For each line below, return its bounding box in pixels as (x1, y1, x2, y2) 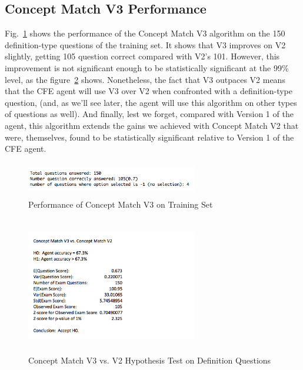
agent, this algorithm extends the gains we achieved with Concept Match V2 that (5, 119, 299, 131)
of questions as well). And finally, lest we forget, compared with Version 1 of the (5, 108, 294, 120)
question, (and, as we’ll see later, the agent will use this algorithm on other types (5, 96, 297, 108)
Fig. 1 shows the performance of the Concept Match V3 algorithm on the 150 (5, 27, 285, 39)
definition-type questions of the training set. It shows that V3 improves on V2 (5, 38, 286, 51)
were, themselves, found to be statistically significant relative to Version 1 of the (5, 131, 294, 143)
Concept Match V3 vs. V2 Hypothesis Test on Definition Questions (28, 354, 271, 366)
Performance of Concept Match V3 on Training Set (28, 198, 213, 211)
